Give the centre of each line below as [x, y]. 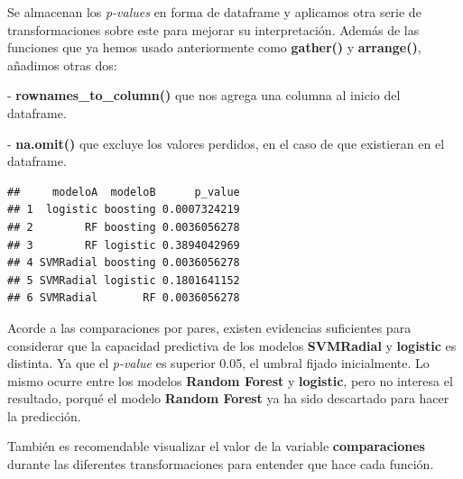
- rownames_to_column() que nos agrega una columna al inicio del [204, 95]
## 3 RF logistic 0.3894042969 [124, 245]
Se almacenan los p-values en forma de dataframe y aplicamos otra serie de [214, 12]
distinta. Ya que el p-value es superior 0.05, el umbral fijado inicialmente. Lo [218, 363]
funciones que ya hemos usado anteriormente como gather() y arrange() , [214, 47]
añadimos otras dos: [62, 64]
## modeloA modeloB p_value [124, 192]
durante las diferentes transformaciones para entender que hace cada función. [221, 464]
